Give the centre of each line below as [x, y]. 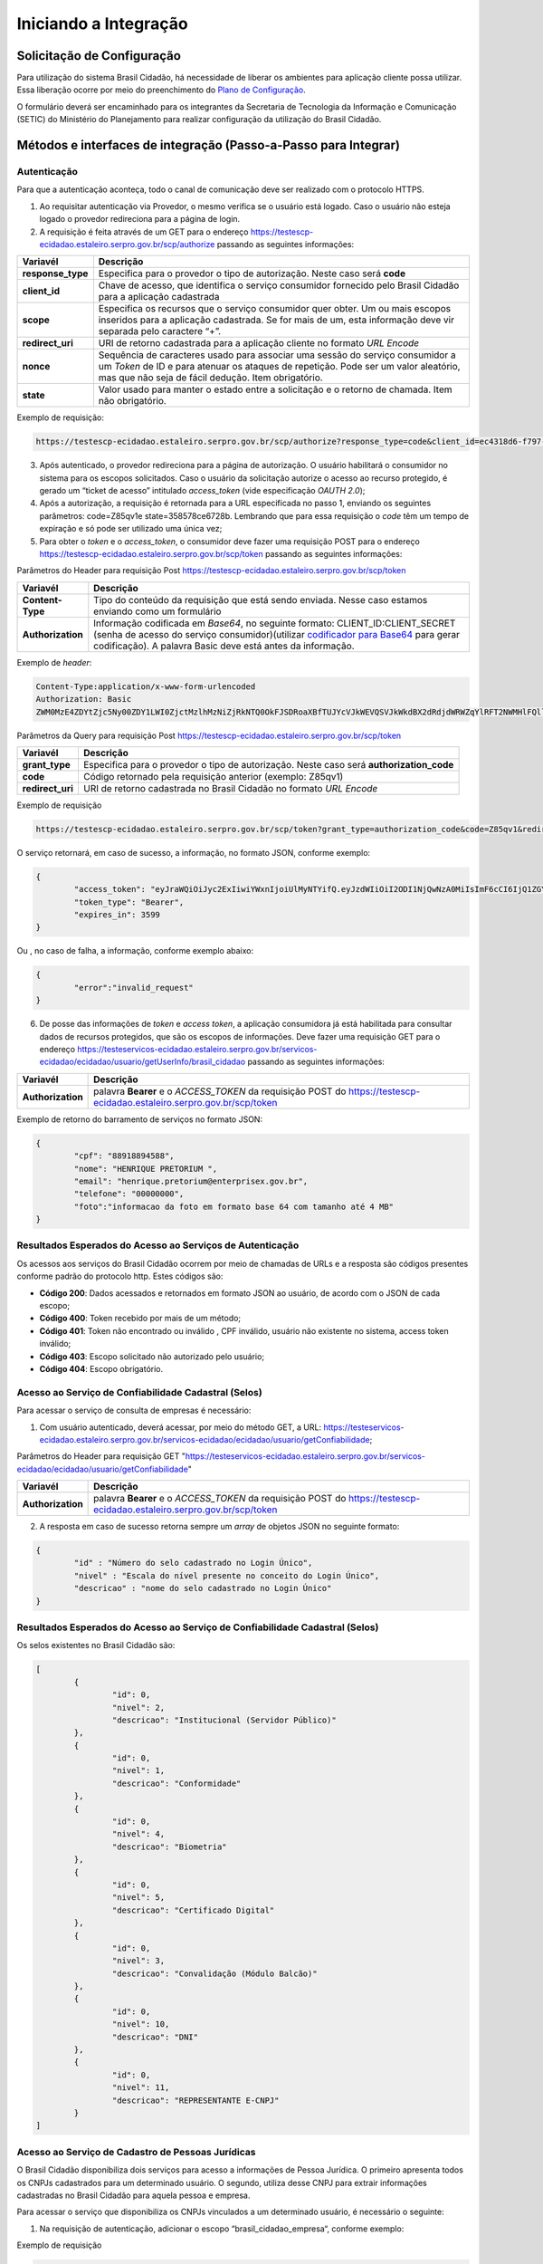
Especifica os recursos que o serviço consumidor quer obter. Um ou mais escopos [275, 309]
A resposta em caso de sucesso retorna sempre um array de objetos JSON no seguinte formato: [219, 1527]
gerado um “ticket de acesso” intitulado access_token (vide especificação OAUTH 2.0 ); [202, 491]
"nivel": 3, [138, 1961]
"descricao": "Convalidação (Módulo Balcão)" [214, 1973]
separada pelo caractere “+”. [160, 331]
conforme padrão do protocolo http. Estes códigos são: [120, 1276]
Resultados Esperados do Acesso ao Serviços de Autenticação [158, 1245]
